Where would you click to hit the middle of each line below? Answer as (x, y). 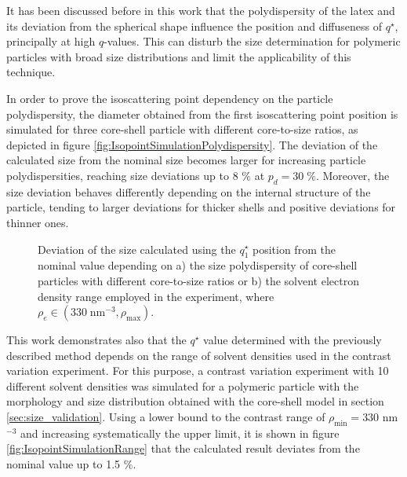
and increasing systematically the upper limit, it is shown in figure (180, 433)
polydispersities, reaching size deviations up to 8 (122, 175)
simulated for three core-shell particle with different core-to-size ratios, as (182, 129)
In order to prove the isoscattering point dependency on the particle (170, 98)
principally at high (51, 41)
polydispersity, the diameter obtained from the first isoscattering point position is (202, 114)
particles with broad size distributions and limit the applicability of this (179, 56)
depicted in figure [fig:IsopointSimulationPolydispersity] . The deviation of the (192, 144)
